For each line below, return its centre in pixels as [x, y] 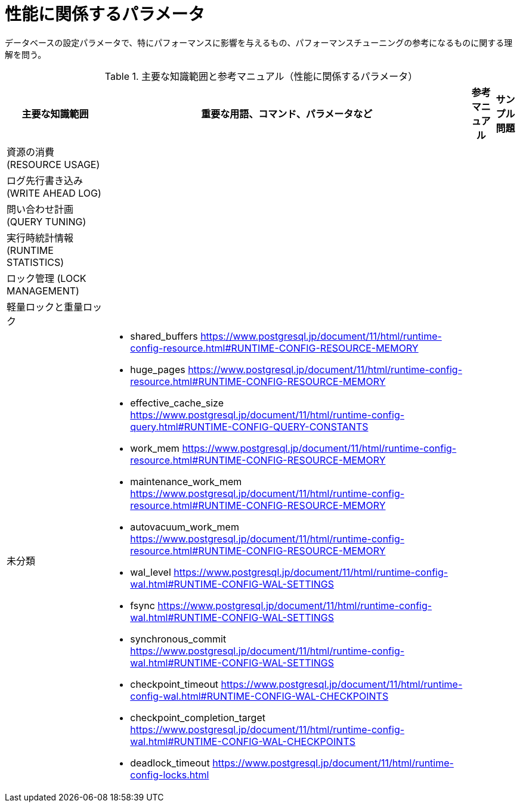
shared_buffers [164, 336]
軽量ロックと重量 [45, 307]
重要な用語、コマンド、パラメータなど [287, 114]
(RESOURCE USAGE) [53, 164]
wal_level [151, 572]
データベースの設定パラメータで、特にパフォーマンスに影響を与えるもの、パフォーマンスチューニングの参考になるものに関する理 [259, 42]
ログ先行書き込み [45, 180]
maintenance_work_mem [186, 481]
